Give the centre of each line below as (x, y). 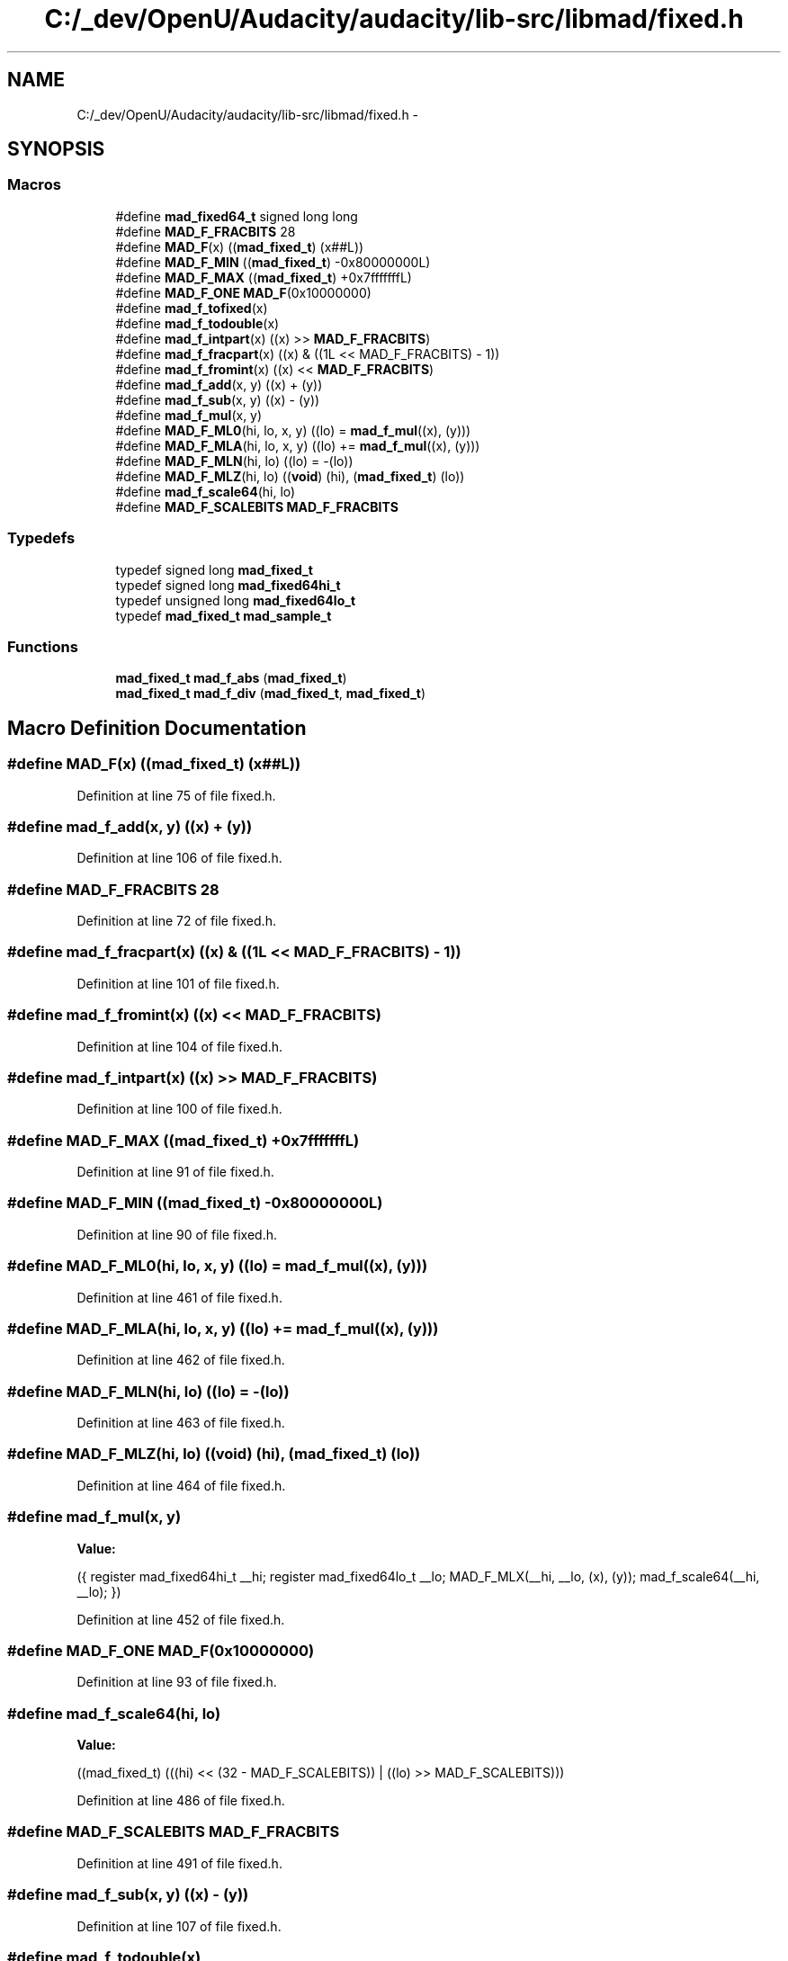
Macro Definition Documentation (157, 728)
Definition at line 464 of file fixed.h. (181, 1485)
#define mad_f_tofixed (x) (192, 308)
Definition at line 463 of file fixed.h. (181, 1423)
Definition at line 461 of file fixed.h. (179, 1297)
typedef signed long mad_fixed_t (214, 569)
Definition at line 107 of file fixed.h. (179, 1926)
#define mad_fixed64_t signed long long (237, 216)
